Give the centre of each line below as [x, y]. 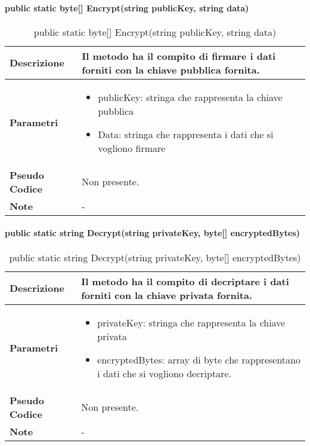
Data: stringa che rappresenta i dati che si [186, 134]
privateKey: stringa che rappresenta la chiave [191, 322]
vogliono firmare [132, 148]
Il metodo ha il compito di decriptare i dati [185, 281]
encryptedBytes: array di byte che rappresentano [199, 359]
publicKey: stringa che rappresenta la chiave [190, 97]
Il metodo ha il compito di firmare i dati [179, 56]
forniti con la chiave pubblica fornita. [171, 69]
